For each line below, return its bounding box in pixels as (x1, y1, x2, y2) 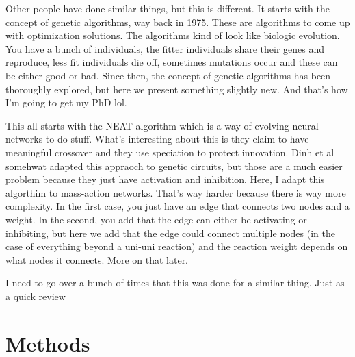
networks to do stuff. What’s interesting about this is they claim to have (5, 132, 309, 146)
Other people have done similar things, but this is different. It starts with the (5, 1, 330, 15)
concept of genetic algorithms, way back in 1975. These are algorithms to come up (5, 14, 350, 29)
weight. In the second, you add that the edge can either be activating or (5, 212, 307, 226)
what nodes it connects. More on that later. (5, 252, 189, 267)
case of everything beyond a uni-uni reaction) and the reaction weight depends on (5, 239, 348, 254)
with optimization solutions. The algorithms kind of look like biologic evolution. (5, 28, 340, 42)
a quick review (5, 288, 66, 303)
